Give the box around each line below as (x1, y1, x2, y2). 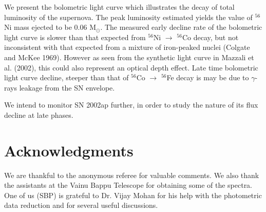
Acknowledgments (4, 139, 134, 161)
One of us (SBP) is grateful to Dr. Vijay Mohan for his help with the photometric (4, 189, 262, 200)
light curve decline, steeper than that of (4, 72, 129, 83)
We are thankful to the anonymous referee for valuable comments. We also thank (4, 169, 259, 180)
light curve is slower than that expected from (4, 31, 146, 42)
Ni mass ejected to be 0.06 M (4, 22, 97, 32)
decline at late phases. (4, 109, 73, 120)
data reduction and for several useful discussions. (4, 200, 158, 210)
